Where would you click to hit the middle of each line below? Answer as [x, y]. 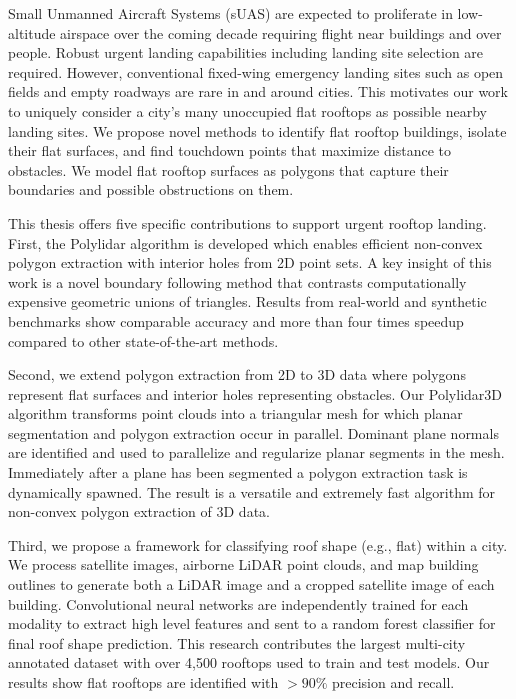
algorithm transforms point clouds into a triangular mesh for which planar [235, 413]
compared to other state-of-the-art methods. [143, 340]
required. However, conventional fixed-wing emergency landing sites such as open [256, 71]
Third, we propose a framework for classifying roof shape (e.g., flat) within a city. [258, 544]
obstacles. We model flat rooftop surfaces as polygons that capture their [228, 169]
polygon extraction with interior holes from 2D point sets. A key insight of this [250, 262]
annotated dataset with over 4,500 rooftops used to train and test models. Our [249, 662]
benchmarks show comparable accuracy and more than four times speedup [236, 320]
